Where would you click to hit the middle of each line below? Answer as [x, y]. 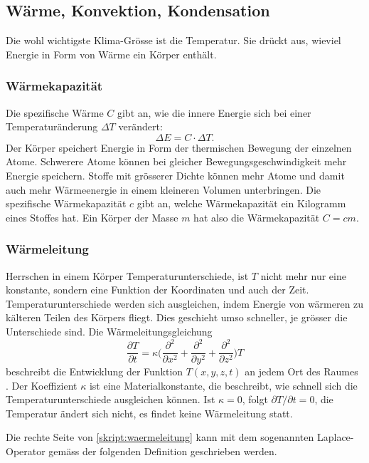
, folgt [255, 399]
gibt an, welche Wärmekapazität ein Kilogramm [241, 203]
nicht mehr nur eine [303, 275]
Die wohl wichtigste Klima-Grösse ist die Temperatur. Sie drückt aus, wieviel [173, 40]
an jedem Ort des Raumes [301, 371]
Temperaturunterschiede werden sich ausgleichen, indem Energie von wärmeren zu [185, 303]
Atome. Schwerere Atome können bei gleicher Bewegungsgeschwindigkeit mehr [176, 161]
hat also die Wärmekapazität [257, 217]
